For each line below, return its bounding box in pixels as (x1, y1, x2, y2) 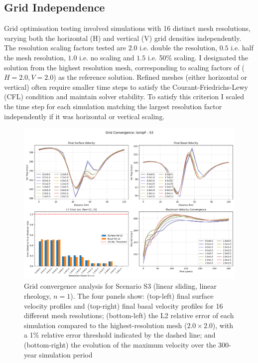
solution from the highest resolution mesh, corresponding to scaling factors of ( (4, 62, 245, 72)
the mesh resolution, (4, 52, 66, 62)
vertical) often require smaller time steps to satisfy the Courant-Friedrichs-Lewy (4, 81, 248, 92)
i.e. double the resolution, (139, 42, 217, 53)
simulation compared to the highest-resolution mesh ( (24, 320, 187, 330)
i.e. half (231, 42, 254, 53)
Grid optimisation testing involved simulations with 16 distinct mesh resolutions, (4, 23, 251, 33)
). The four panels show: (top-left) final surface (70, 291, 214, 301)
